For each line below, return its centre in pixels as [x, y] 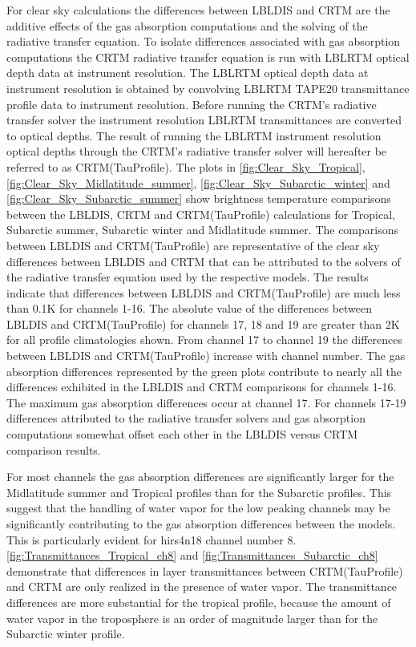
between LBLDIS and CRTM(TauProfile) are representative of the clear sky [193, 245]
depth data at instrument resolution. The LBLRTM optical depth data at [188, 73]
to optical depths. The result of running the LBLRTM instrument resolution [194, 135]
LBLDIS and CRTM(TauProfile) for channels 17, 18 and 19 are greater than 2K [203, 323]
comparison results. [54, 449]
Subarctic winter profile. [66, 634]
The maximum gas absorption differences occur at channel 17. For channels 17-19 [206, 402]
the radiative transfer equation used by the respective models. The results [188, 277]
